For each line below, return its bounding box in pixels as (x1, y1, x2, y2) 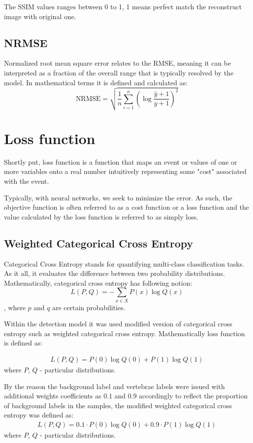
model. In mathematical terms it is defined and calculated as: (4, 77, 188, 87)
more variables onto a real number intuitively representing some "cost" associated (4, 166, 247, 176)
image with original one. (4, 11, 76, 21)
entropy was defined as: (4, 410, 74, 420)
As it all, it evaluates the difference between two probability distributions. (4, 268, 225, 278)
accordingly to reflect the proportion (139, 391, 248, 401)
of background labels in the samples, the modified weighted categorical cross (4, 400, 232, 410)
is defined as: (4, 338, 42, 348)
